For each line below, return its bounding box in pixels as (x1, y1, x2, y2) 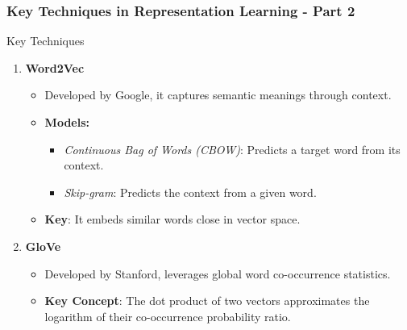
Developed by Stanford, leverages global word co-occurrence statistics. (44, 265, 391, 282)
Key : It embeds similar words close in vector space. (44, 211, 301, 228)
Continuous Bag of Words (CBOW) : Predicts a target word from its (64, 140, 401, 157)
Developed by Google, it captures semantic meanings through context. (44, 86, 392, 103)
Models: (44, 114, 89, 130)
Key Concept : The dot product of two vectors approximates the (44, 292, 370, 309)
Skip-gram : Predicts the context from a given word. (64, 183, 317, 200)
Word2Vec (25, 59, 85, 76)
